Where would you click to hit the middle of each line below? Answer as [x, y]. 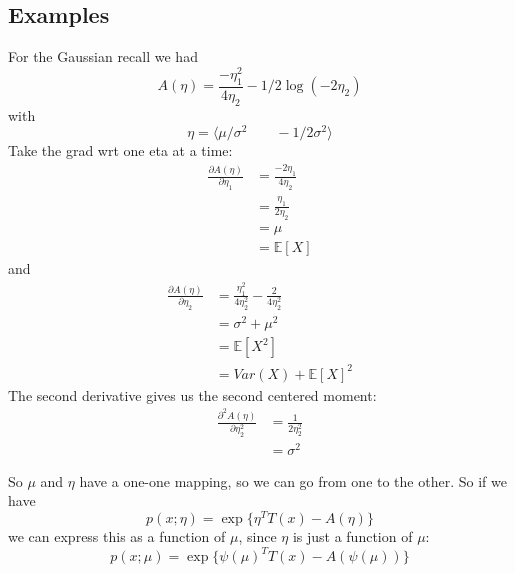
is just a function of [352, 536]
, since [257, 536]
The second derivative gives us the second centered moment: [192, 394]
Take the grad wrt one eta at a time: [120, 150]
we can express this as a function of [117, 536]
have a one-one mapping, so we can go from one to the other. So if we [293, 480]
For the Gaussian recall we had [103, 56]
